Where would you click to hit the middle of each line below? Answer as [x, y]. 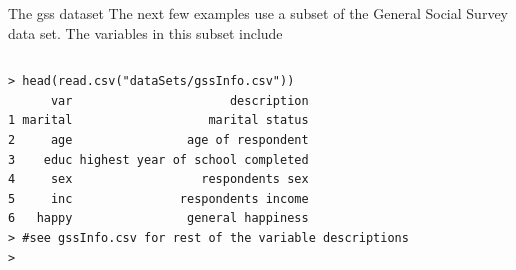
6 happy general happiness [158, 218]
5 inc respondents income [158, 198]
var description [179, 100]
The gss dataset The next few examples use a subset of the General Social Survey [258, 13]
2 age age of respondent [158, 139]
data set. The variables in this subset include [145, 32]
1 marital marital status [158, 120]
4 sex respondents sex [158, 179]
